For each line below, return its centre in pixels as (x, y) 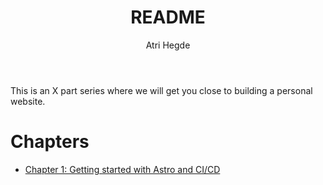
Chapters (50, 142)
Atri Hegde (168, 45)
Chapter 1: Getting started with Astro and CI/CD (122, 169)
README (168, 17)
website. (28, 101)
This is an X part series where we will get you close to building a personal (161, 90)
